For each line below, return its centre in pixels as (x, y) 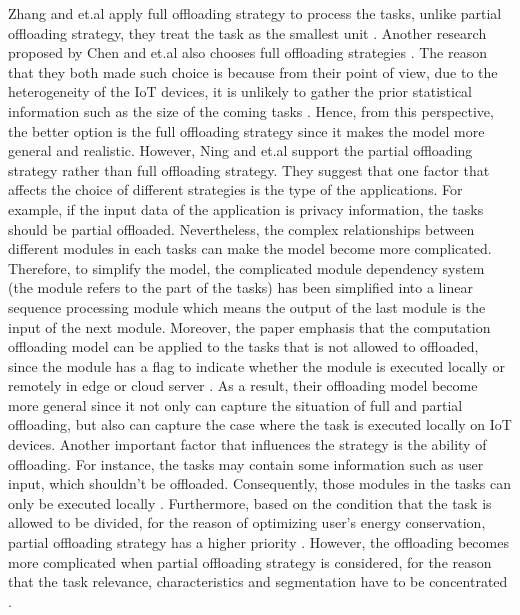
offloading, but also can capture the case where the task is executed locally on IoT (260, 424)
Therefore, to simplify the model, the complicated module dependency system (246, 267)
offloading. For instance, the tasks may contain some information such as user (246, 463)
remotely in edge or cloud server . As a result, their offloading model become (243, 385)
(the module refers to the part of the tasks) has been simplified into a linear (240, 287)
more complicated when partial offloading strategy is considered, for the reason (250, 561)
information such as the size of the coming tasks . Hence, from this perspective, (251, 110)
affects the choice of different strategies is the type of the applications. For (235, 189)
